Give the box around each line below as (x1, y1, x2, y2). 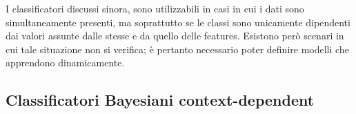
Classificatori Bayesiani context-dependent (6, 89, 315, 111)
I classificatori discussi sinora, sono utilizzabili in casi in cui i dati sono (6, 1, 304, 15)
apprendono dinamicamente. (6, 55, 125, 70)
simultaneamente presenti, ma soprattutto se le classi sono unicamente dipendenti (6, 15, 350, 29)
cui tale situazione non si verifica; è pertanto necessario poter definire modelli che (6, 41, 349, 56)
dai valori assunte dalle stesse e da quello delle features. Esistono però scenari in (6, 28, 344, 43)
